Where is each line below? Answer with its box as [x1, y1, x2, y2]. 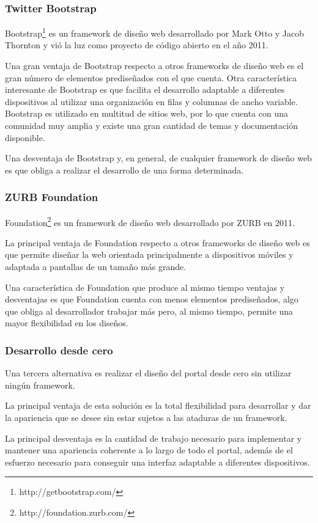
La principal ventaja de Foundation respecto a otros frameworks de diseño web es [5, 236, 310, 249]
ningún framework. [5, 378, 75, 391]
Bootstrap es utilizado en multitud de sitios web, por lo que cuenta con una [5, 107, 288, 120]
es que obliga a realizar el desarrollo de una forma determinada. [5, 163, 244, 176]
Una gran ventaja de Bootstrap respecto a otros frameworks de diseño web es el [5, 59, 304, 72]
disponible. [5, 131, 45, 144]
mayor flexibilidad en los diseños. [5, 316, 128, 329]
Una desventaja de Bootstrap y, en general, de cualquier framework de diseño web [5, 152, 312, 164]
